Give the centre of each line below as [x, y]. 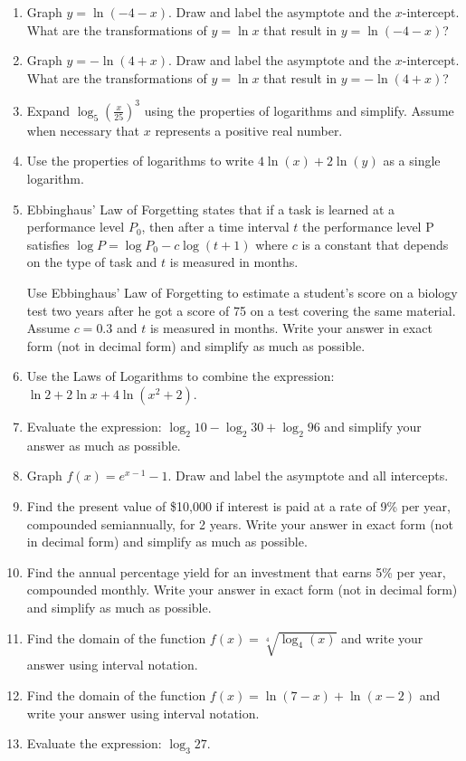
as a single [412, 161]
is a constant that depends [375, 244]
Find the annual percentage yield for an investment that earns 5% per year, [236, 571]
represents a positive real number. [249, 130]
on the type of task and [92, 262]
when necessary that [83, 130]
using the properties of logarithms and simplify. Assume [299, 110]
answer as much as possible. [104, 445]
